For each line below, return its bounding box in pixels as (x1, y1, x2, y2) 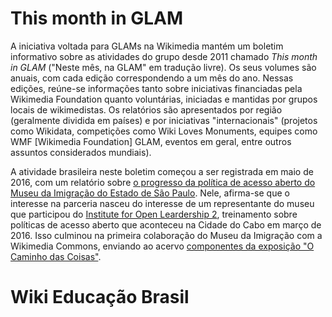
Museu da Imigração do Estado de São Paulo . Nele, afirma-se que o (10, 187, 290, 199)
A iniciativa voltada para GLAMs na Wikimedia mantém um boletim (10, 40, 284, 52)
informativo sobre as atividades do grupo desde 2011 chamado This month (10, 50, 318, 62)
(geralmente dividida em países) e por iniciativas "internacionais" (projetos (10, 114, 318, 126)
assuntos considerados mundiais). (10, 146, 152, 158)
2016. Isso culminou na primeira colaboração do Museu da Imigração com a (10, 229, 323, 241)
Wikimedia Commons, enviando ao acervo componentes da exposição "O (10, 240, 315, 252)
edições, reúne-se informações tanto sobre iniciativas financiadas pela (10, 82, 303, 94)
